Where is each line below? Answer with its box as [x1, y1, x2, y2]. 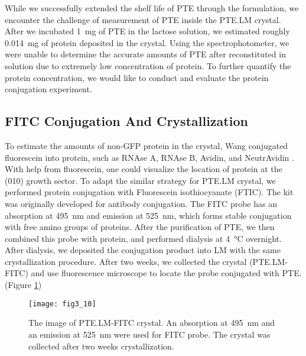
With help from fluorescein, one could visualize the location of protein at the [5, 163, 282, 175]
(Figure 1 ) [5, 279, 42, 291]
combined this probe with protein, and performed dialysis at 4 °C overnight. [5, 232, 282, 244]
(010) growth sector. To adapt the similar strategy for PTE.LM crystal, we [5, 174, 276, 186]
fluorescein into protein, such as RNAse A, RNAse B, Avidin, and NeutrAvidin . [5, 151, 294, 163]
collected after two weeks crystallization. [28, 339, 174, 352]
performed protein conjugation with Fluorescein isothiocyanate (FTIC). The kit [5, 186, 294, 198]
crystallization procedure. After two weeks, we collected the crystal [5, 255, 247, 267]
